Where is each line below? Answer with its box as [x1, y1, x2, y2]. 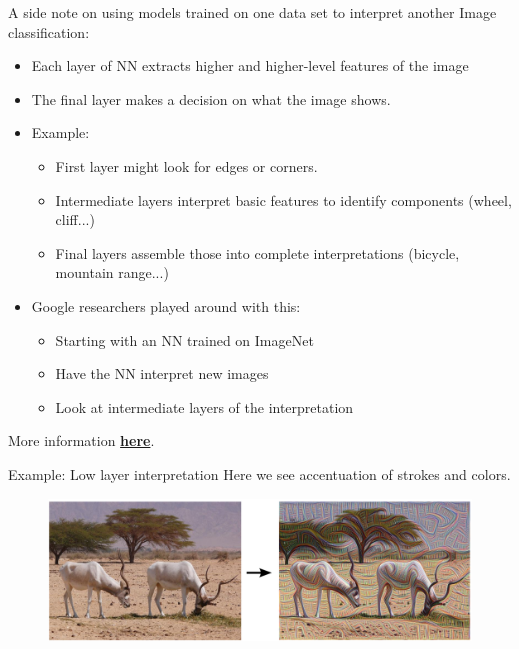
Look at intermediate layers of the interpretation [55, 396, 354, 417]
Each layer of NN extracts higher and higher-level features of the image [31, 55, 469, 76]
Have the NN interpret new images [55, 363, 269, 384]
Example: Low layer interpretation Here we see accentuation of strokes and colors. [8, 463, 511, 484]
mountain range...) [55, 262, 169, 283]
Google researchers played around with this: [31, 295, 301, 316]
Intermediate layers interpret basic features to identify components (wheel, [55, 189, 512, 210]
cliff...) [55, 209, 95, 230]
